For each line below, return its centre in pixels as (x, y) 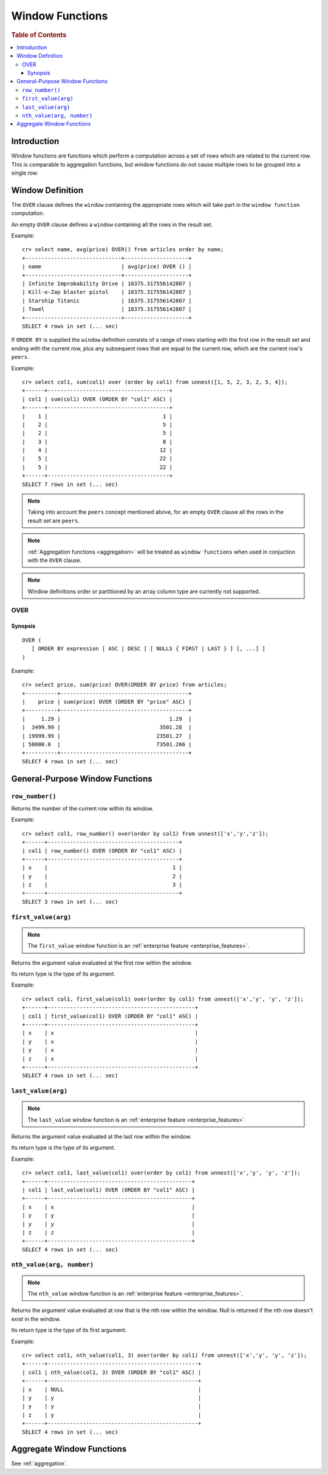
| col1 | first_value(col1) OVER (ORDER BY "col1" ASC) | (110, 1016)
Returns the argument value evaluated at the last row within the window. (101, 1137)
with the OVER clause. (55, 560)
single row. (25, 173)
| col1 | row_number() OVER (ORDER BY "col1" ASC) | (102, 851)
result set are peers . (54, 521)
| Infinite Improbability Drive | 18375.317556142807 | (107, 284)
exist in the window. (36, 1319)
